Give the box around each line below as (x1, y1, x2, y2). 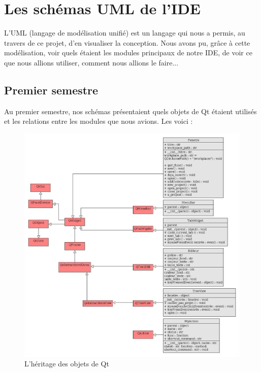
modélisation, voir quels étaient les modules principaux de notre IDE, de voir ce (4, 47, 252, 58)
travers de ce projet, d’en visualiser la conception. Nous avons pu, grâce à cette (4, 37, 250, 48)
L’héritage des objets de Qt (24, 358, 109, 369)
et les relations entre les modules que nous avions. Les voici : (4, 116, 193, 126)
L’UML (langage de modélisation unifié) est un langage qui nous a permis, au (4, 27, 245, 38)
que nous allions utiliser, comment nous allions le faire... (4, 57, 179, 67)
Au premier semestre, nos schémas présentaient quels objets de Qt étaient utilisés (4, 106, 257, 116)
